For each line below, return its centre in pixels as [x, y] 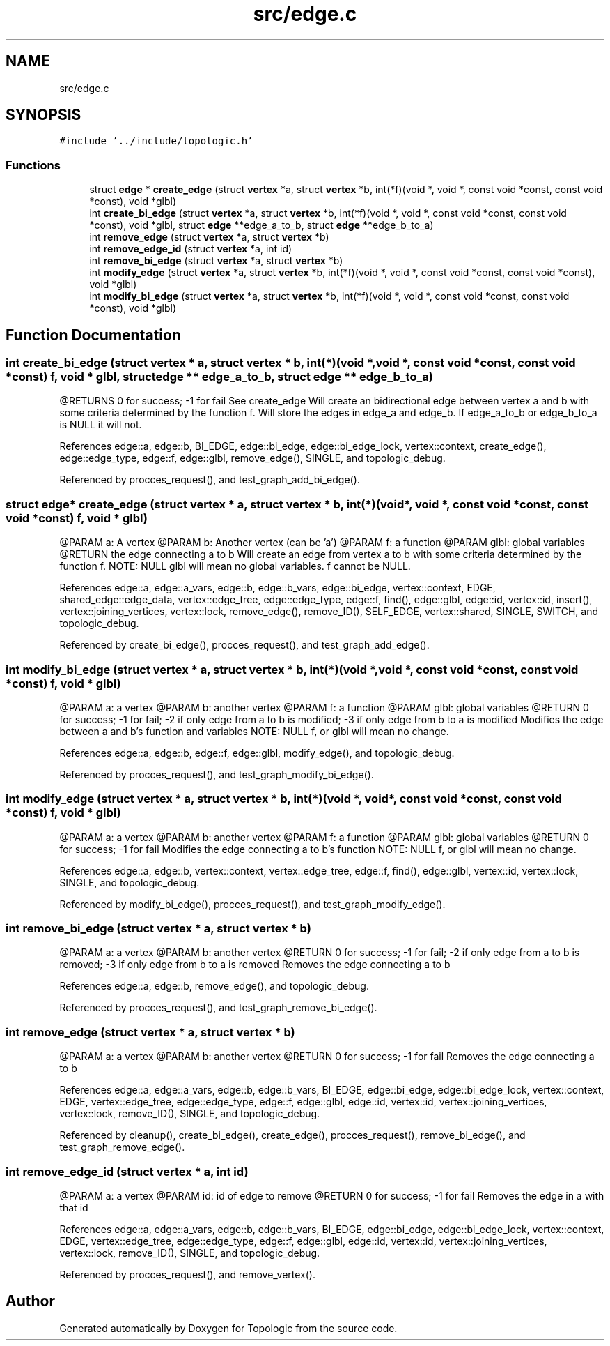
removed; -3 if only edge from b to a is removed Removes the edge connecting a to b [255, 965]
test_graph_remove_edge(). [122, 1147]
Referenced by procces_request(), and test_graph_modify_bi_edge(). [217, 774]
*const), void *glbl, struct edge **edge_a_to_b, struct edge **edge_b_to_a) [261, 225]
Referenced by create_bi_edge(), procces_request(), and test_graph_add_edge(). [244, 645]
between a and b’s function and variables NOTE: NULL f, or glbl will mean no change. [254, 731]
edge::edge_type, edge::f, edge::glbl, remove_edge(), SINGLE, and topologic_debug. [252, 458]
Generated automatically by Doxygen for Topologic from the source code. [228, 1328]
